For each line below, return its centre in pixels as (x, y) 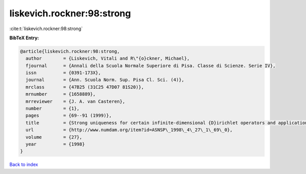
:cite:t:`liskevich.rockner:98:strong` (46, 29)
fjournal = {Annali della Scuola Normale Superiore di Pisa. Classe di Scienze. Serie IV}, (151, 66)
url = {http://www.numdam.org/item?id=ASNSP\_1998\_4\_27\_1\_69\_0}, (129, 130)
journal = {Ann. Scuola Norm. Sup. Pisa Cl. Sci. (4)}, (105, 80)
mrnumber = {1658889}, (61, 94)
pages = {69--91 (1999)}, (69, 116)
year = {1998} (55, 144)
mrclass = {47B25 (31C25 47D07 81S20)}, (85, 87)
